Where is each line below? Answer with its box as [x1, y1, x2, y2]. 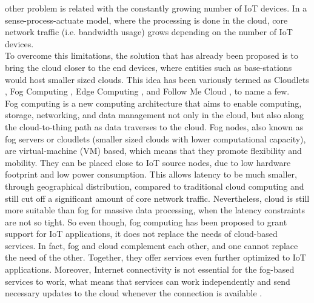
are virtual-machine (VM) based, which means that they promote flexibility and [5, 144, 302, 157]
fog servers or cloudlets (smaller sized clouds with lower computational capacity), [5, 132, 306, 145]
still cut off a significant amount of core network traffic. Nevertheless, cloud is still [5, 191, 310, 204]
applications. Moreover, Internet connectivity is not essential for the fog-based [5, 263, 295, 276]
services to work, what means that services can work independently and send [5, 275, 290, 287]
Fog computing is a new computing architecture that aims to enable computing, [5, 96, 302, 109]
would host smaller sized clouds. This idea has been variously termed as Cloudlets [5, 73, 309, 85]
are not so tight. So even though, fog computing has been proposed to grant [5, 215, 287, 228]
